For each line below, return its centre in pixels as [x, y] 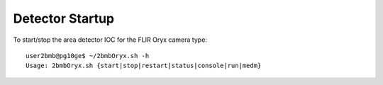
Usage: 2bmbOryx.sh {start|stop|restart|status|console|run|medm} [144, 66]
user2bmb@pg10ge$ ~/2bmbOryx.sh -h [88, 56]
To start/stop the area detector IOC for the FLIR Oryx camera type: [110, 40]
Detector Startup [64, 18]
